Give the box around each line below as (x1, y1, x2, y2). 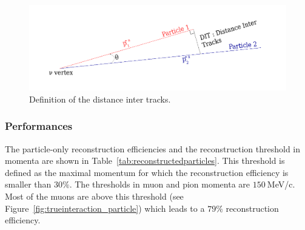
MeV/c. (267, 178, 295, 191)
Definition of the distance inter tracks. (29, 92, 171, 105)
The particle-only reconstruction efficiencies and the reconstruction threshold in (5, 142, 301, 155)
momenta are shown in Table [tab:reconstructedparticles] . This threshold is (5, 154, 285, 167)
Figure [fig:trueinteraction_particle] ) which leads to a (5, 201, 205, 214)
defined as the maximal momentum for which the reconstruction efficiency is (5, 166, 289, 178)
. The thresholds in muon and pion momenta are (69, 178, 250, 191)
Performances (5, 118, 73, 134)
